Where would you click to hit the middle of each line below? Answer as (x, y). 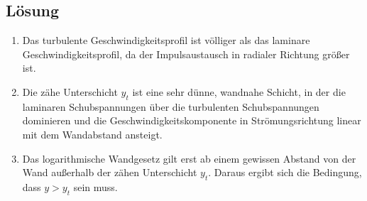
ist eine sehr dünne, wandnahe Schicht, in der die (239, 91)
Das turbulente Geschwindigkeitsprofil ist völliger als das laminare (166, 40)
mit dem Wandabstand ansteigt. (92, 134)
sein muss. (95, 186)
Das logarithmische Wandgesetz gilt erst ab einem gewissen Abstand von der (189, 158)
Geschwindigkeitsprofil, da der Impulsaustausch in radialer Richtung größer (186, 54)
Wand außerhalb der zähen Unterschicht (110, 172)
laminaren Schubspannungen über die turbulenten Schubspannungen (171, 106)
